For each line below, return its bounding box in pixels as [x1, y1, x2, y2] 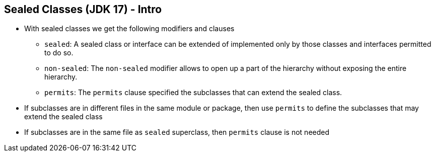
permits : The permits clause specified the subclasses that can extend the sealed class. [44, 88, 342, 97]
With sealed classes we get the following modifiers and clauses [24, 24, 235, 33]
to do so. [44, 48, 74, 57]
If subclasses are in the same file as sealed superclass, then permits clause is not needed [24, 128, 330, 137]
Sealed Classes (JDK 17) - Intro [4, 3, 162, 16]
